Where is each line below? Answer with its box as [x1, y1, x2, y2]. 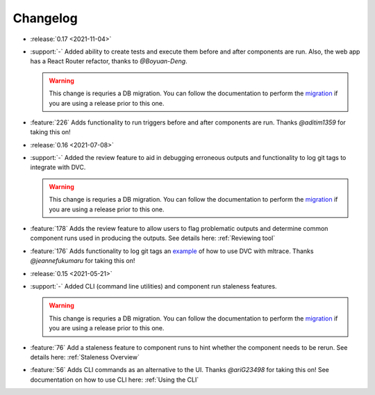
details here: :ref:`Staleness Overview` [30, 353, 140, 361]
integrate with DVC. [30, 163, 86, 172]
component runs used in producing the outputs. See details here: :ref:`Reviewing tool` [30, 234, 276, 243]
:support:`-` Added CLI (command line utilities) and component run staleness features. [30, 282, 277, 290]
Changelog [12, 10, 78, 26]
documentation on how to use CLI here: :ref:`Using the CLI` [30, 376, 199, 384]
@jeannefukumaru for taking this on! [30, 257, 135, 265]
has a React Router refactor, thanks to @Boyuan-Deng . [30, 57, 187, 65]
